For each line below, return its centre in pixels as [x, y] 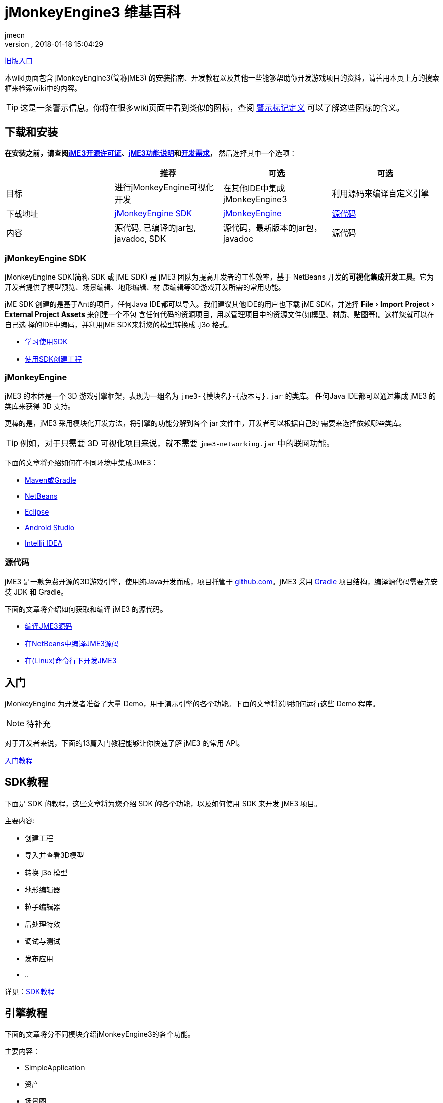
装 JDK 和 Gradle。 [36, 592]
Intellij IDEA [44, 543]
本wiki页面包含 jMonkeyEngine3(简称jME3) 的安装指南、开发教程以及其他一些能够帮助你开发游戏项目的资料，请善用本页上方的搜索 [222, 77]
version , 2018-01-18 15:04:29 [54, 44]
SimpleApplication [55, 1068]
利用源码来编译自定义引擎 [380, 193]
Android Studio [50, 528]
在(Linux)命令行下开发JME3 [71, 660]
